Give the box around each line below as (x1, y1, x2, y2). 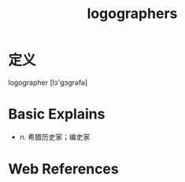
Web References (8, 160, 120, 178)
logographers (87, 5, 178, 23)
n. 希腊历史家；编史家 (19, 132, 91, 141)
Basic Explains (8, 105, 105, 123)
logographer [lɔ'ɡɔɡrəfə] (8, 78, 88, 87)
